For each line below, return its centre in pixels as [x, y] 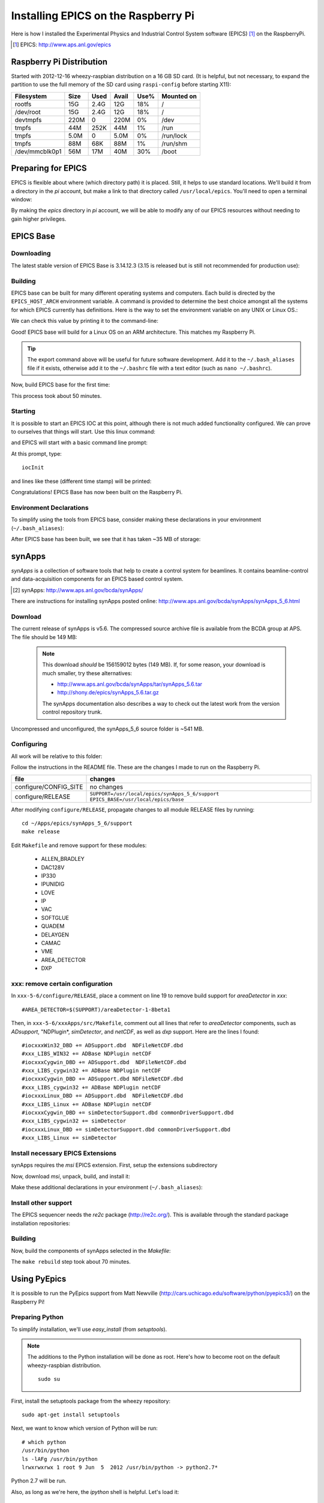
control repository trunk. [72, 712]
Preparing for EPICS [49, 168]
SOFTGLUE [55, 917]
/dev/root [28, 112]
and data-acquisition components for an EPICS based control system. [97, 579]
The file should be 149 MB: [44, 637]
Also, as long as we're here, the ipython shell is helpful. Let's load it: [95, 1492]
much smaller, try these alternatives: [87, 673]
